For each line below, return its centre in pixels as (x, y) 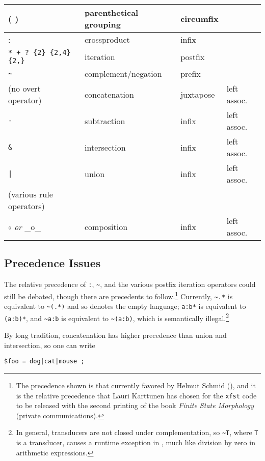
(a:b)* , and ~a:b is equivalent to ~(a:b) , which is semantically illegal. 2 (117, 317)
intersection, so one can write (50, 345)
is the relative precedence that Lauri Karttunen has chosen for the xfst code (136, 395)
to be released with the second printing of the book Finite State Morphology (135, 405)
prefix (191, 74)
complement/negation (123, 74)
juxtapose (198, 94)
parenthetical (112, 12)
